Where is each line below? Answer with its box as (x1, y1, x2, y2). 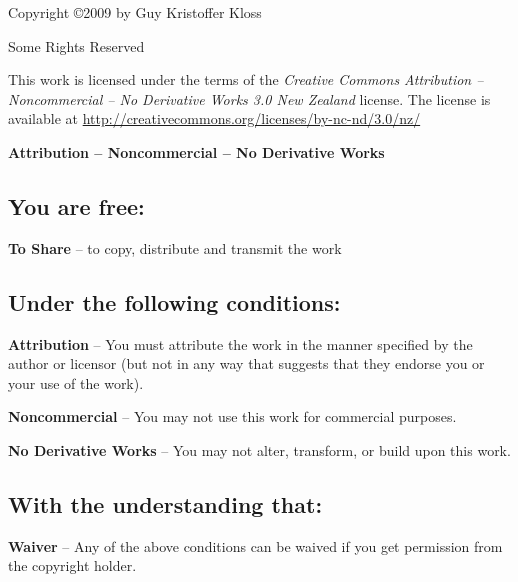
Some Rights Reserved (8, 35, 145, 56)
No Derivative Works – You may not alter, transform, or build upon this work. (8, 439, 511, 460)
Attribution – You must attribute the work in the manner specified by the (8, 333, 473, 354)
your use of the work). (8, 372, 144, 393)
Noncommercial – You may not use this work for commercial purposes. (8, 406, 457, 427)
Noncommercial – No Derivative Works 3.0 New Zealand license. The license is (8, 88, 491, 109)
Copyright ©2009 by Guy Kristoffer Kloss (8, 2, 262, 22)
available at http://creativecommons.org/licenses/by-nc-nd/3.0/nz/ (8, 108, 421, 129)
